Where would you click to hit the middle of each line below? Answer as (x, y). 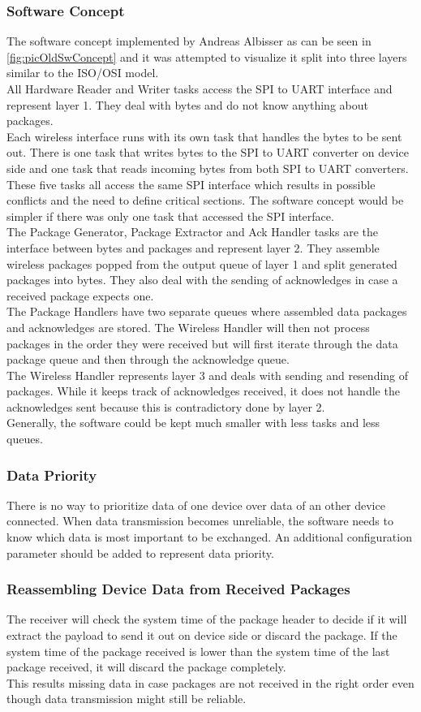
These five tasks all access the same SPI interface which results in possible (191, 184)
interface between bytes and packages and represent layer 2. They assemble (193, 247)
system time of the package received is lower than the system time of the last (198, 651)
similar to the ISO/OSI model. (83, 73)
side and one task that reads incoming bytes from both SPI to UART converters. (208, 168)
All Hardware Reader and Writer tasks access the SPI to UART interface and (200, 88)
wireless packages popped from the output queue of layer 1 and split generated (202, 263)
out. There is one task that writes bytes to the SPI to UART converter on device (208, 152)
